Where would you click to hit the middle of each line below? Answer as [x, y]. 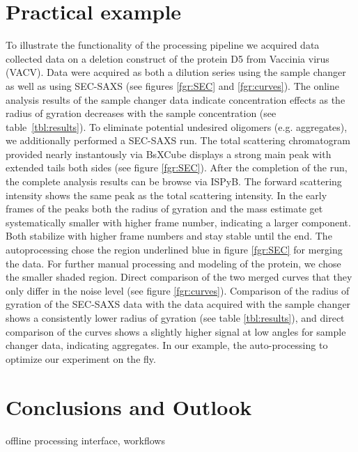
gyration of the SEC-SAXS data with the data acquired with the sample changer [178, 304]
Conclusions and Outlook [129, 406]
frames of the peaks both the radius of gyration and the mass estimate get [164, 209]
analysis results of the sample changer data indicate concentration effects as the [176, 99]
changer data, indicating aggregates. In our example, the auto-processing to [167, 345]
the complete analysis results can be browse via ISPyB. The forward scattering [174, 181]
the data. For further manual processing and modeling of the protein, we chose [173, 263]
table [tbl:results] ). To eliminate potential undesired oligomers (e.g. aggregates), [177, 126]
